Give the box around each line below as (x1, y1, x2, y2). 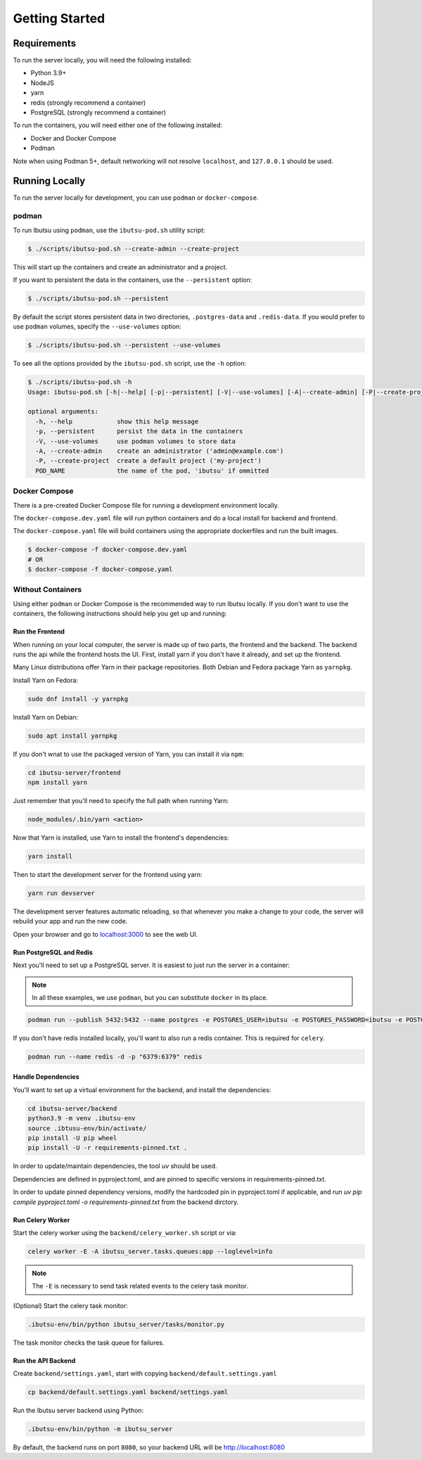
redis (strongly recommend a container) (30, 98, 146, 107)
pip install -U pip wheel (27, 1134, 117, 1142)
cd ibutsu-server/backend (27, 1104, 117, 1113)
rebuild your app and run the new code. (13, 917, 128, 926)
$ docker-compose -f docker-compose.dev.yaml (27, 546, 188, 553)
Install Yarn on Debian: (13, 712, 79, 721)
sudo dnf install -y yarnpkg (27, 695, 129, 703)
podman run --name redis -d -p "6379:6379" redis (27, 1052, 203, 1061)
